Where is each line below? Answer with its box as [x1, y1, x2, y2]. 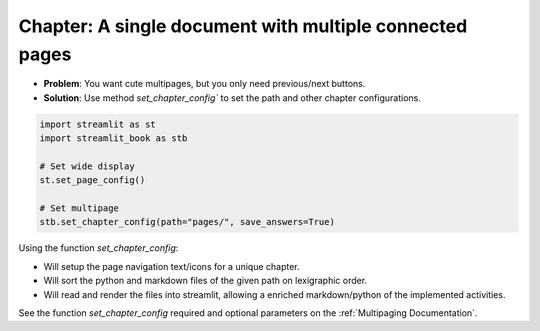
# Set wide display [39, 160, 135, 172]
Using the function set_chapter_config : [18, 242, 179, 254]
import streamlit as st [39, 118, 157, 130]
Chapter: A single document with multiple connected [18, 15, 468, 37]
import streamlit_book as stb [39, 133, 188, 144]
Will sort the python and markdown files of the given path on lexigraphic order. [43, 275, 368, 287]
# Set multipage [39, 203, 120, 214]
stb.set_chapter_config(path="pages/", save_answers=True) [39, 216, 335, 228]
